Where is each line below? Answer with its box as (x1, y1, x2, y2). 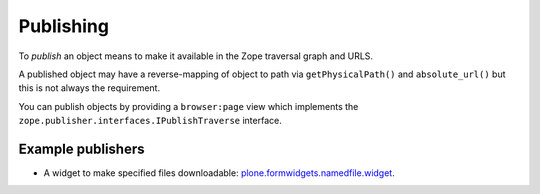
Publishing (18, 15, 110, 37)
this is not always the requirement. (18, 82, 160, 94)
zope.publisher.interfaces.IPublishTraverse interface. (18, 115, 282, 127)
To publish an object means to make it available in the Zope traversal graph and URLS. (18, 50, 374, 62)
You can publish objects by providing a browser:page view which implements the (18, 100, 359, 112)
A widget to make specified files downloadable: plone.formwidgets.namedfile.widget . (43, 167, 395, 179)
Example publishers (18, 140, 145, 157)
